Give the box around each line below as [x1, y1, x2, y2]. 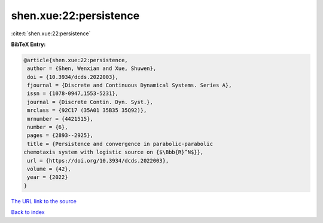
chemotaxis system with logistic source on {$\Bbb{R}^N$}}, [23, 149, 204, 155]
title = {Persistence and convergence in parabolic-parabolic [27, 140, 214, 147]
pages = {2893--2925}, [27, 132, 94, 139]
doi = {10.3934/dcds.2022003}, [27, 74, 119, 80]
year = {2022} [27, 174, 68, 181]
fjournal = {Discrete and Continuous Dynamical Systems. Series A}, [27, 82, 232, 89]
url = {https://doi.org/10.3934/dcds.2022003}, [27, 157, 169, 164]
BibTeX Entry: [11, 41, 46, 48]
